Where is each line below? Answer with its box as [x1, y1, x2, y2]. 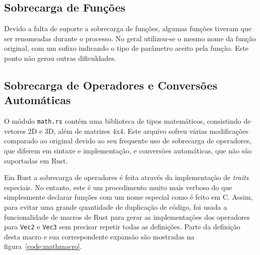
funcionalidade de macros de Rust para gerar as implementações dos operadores [4, 211, 250, 222]
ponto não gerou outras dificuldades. [4, 52, 116, 63]
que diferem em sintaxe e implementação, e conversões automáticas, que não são [4, 145, 252, 156]
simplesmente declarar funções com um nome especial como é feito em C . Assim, [4, 192, 253, 202]
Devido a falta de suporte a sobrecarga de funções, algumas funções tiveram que [4, 23, 252, 34]
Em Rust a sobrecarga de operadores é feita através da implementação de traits [4, 172, 249, 183]
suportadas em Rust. [4, 155, 68, 165]
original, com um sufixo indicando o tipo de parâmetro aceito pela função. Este [4, 43, 249, 53]
